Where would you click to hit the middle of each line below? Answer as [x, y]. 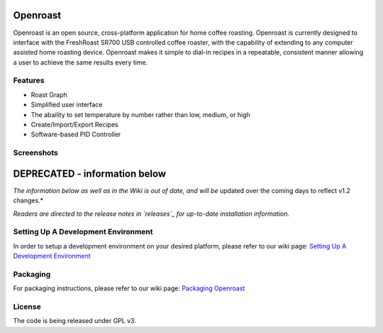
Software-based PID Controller [76, 134]
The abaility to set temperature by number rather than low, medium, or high [141, 114]
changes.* [28, 201]
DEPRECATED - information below [90, 174]
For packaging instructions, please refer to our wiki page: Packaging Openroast [129, 288]
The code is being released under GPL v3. [74, 321]
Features [29, 80]
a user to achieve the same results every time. [81, 62]
